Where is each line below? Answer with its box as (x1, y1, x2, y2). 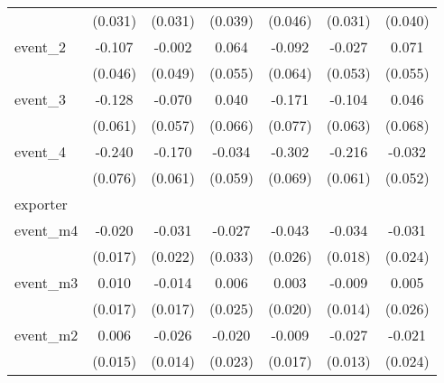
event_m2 (14, 324, 79, 345)
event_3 (14, 89, 66, 109)
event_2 (14, 36, 66, 57)
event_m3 (14, 272, 79, 293)
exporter (14, 193, 68, 214)
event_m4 (14, 220, 79, 240)
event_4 (14, 141, 66, 162)
